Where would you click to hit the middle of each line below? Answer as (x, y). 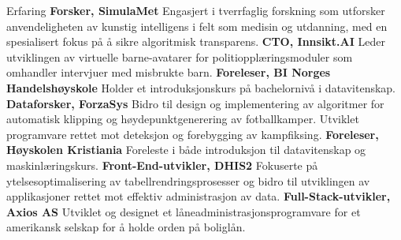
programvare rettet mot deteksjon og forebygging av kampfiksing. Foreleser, (193, 134)
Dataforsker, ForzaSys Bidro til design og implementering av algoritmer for (195, 103)
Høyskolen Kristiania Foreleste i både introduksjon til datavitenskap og (186, 150)
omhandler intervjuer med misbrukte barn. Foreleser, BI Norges (169, 72)
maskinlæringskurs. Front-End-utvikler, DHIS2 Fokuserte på (162, 165)
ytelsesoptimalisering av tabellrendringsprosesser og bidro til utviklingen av (188, 180)
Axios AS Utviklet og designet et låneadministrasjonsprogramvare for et (184, 211)
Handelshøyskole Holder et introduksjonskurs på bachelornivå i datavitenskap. (201, 87)
